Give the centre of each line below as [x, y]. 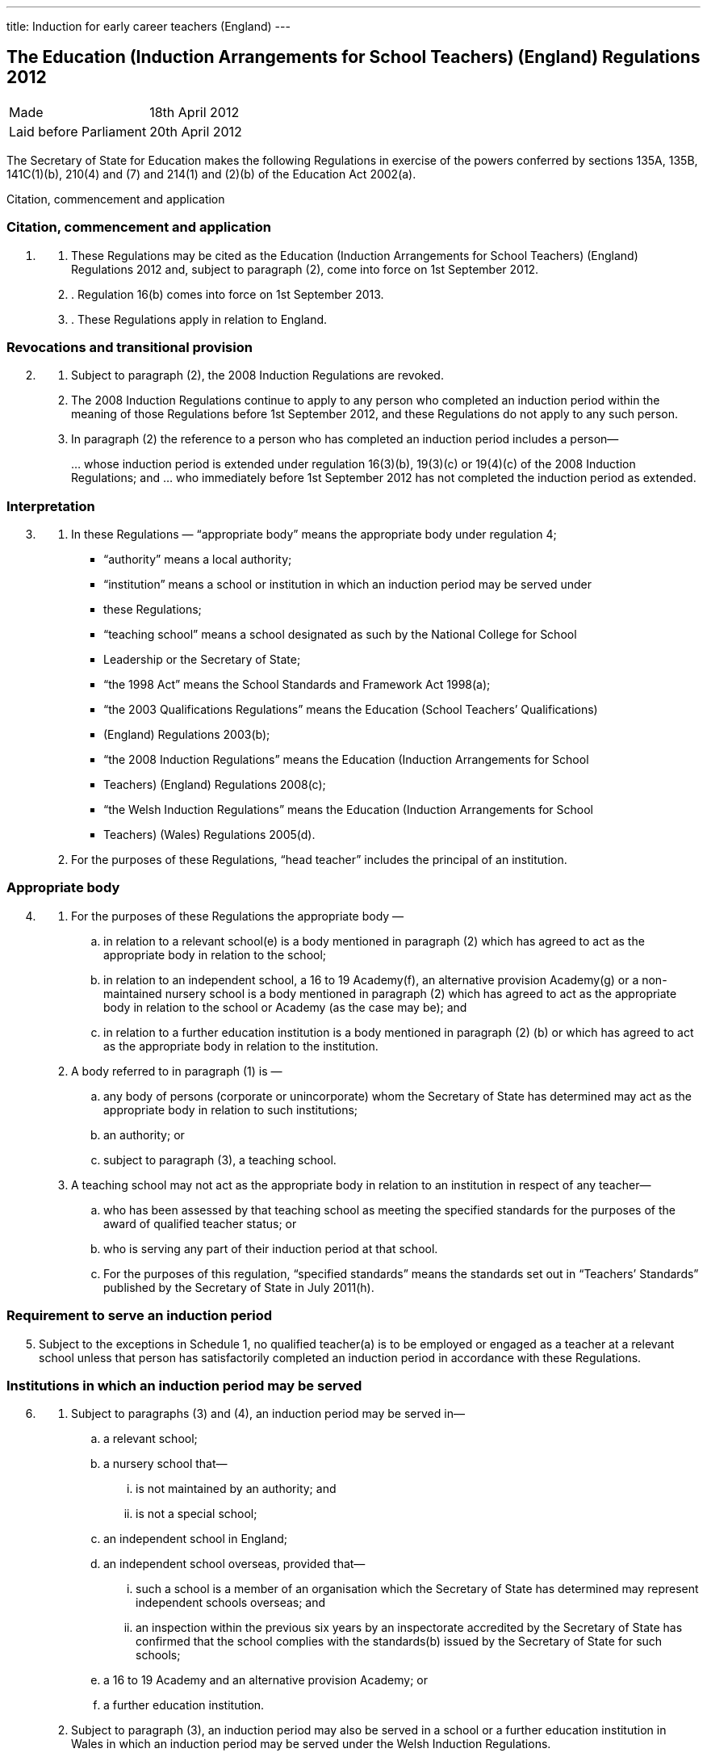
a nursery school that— [165, 1464]
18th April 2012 [195, 112]
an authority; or [144, 1134]
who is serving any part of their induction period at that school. [271, 1248]
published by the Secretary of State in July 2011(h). [239, 1287]
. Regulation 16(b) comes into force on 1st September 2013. [228, 294]
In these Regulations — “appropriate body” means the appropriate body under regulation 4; [314, 535]
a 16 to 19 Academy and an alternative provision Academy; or [266, 1680]
